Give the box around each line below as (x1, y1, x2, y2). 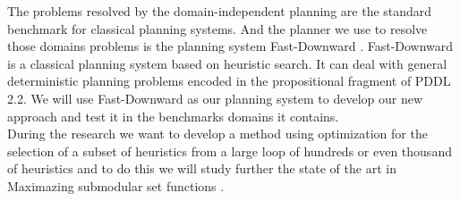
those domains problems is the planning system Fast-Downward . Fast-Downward (7, 37, 454, 55)
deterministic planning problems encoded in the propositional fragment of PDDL (7, 71, 451, 90)
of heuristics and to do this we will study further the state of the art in (7, 159, 396, 178)
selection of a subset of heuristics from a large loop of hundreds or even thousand (7, 141, 452, 160)
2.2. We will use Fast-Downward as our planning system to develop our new (7, 88, 423, 107)
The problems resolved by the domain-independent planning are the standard (7, 2, 432, 20)
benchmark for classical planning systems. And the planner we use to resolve (7, 19, 428, 38)
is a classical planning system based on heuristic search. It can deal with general (7, 54, 447, 72)
